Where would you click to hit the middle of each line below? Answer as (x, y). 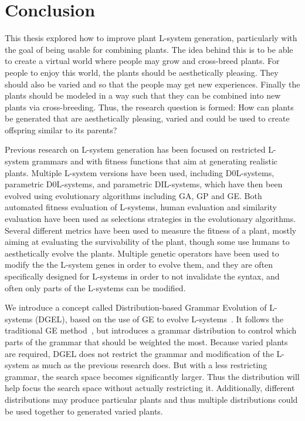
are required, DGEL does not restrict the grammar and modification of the (139, 353)
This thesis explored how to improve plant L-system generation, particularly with (151, 38)
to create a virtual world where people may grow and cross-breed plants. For (142, 61)
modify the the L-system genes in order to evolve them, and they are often (139, 265)
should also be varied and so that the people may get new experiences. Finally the (152, 84)
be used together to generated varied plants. (84, 411)
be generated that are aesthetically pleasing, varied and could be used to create (147, 118)
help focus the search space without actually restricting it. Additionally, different (150, 388)
